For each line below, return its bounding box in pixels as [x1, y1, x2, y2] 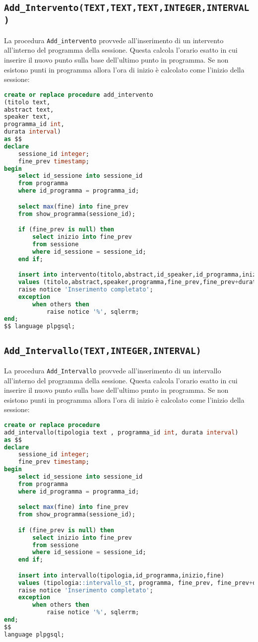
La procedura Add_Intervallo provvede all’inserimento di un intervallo [4, 365, 221, 375]
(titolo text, [4, 98, 51, 106]
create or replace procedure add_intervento [4, 91, 153, 98]
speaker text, [4, 113, 51, 121]
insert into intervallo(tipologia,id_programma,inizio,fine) [18, 571, 224, 579]
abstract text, [4, 106, 54, 113]
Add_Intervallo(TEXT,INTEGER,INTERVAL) [4, 345, 201, 356]
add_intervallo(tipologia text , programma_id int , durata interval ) [4, 428, 239, 436]
